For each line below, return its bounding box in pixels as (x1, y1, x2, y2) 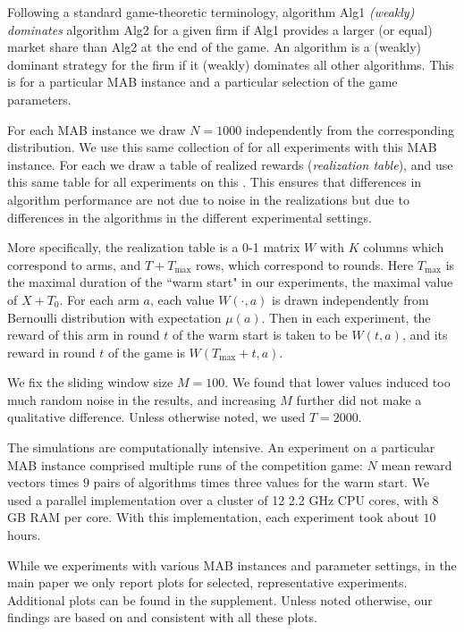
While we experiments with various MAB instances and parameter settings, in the (7, 555, 457, 574)
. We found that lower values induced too (224, 373, 451, 392)
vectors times (7, 473, 80, 492)
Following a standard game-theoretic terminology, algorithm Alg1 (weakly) (7, 3, 415, 21)
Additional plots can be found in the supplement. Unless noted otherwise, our (7, 590, 433, 609)
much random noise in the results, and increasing (7, 390, 276, 409)
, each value (149, 290, 215, 308)
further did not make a (296, 390, 422, 409)
